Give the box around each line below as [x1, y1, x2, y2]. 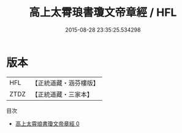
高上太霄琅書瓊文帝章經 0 [15, 120, 80, 127]
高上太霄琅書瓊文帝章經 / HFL [29, 5, 177, 20]
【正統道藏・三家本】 [31, 90, 94, 98]
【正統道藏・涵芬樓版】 [31, 79, 100, 87]
